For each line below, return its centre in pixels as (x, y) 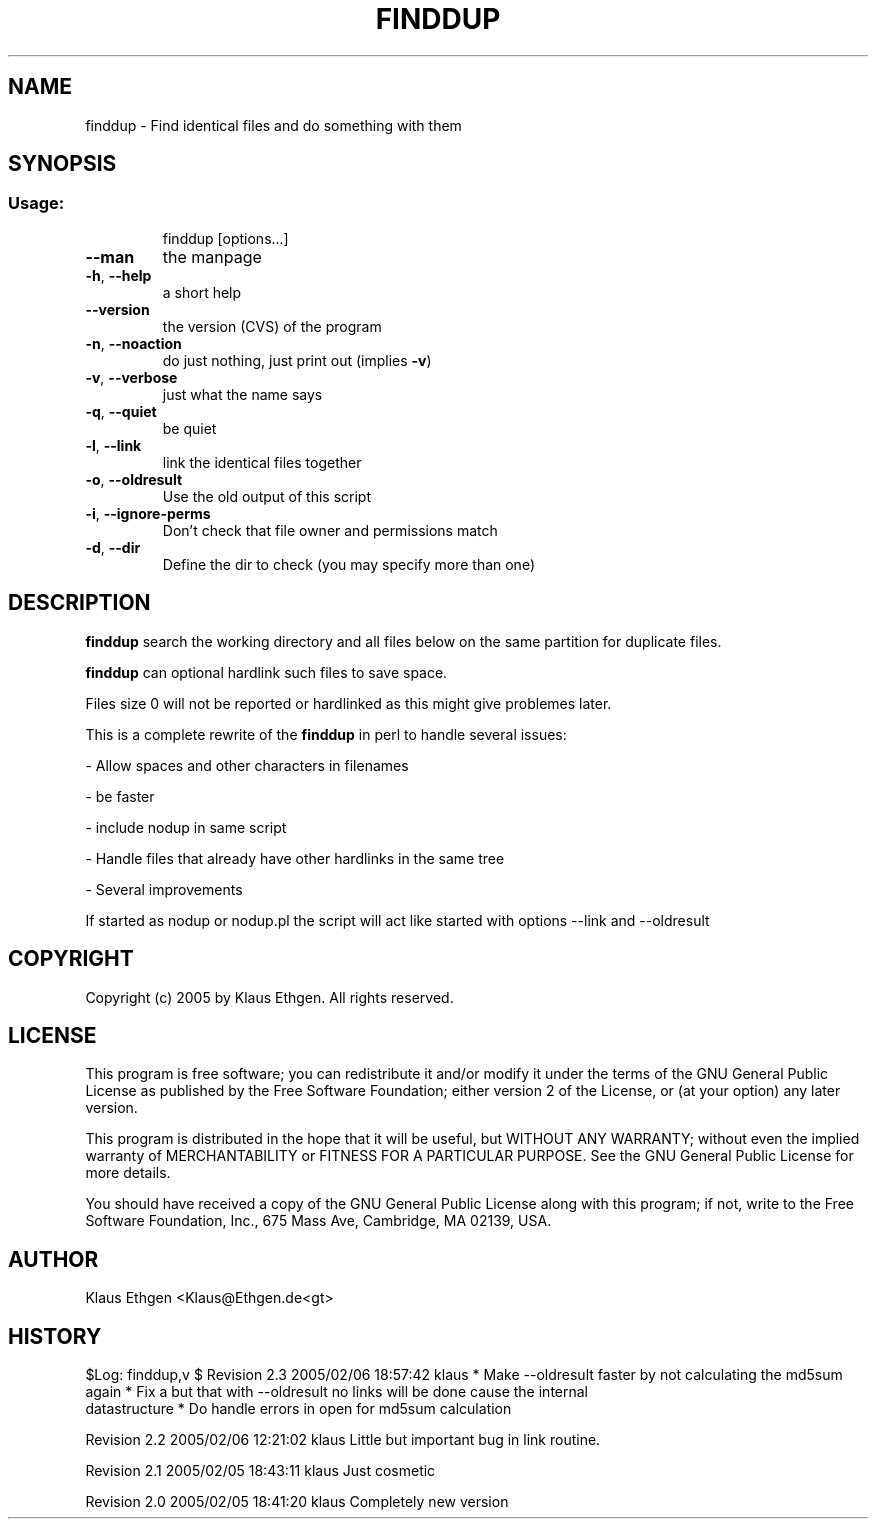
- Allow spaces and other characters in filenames (247, 765)
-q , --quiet (121, 411)
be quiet (189, 428)
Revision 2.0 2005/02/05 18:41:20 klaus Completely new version (297, 1502)
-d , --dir (113, 547)
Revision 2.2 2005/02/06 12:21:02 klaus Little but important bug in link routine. (343, 1440)
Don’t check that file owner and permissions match (330, 530)
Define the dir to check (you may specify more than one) (349, 564)
